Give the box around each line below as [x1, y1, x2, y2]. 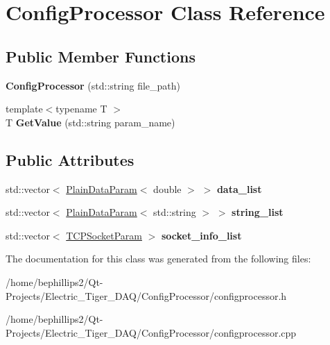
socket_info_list [161, 228, 242, 242]
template [6, 101, 43, 116]
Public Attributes [6, 149, 134, 170]
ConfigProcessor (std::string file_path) [6, 78, 180, 92]
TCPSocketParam [66, 228, 142, 242]
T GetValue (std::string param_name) [6, 115, 175, 129]
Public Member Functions [6, 45, 196, 67]
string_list [232, 205, 284, 219]
